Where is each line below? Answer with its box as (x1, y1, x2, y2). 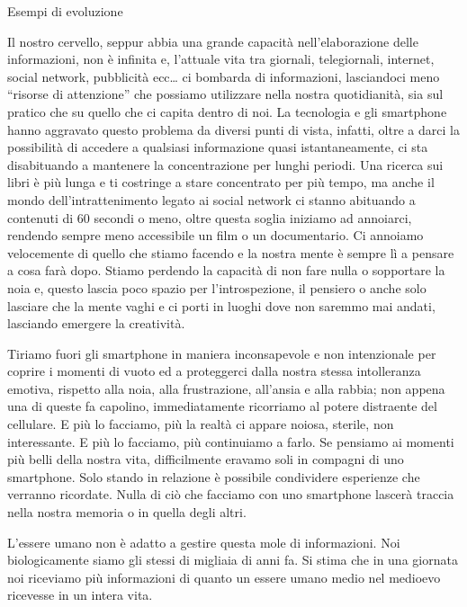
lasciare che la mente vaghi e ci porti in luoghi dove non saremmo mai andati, (7, 296, 436, 315)
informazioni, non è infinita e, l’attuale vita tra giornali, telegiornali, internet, (7, 49, 435, 68)
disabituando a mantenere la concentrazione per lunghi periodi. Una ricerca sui (7, 155, 444, 174)
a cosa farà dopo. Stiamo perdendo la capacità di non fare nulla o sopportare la (7, 261, 445, 280)
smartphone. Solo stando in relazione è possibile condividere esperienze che (7, 467, 420, 486)
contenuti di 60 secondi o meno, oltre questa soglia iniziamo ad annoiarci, (7, 208, 412, 227)
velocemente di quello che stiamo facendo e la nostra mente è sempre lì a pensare (7, 243, 454, 262)
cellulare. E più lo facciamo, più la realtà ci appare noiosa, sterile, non (7, 415, 394, 433)
